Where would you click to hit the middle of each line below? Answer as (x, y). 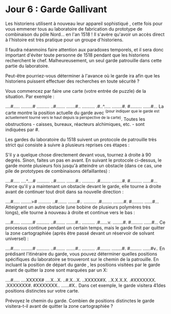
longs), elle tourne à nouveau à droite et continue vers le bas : (70, 213)
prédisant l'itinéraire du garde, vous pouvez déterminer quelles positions (81, 254)
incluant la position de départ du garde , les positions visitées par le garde (83, 265)
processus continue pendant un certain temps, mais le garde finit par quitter (85, 228)
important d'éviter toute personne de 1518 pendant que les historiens (77, 55)
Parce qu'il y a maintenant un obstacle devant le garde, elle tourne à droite (83, 187)
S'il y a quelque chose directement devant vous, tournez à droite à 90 (78, 155)
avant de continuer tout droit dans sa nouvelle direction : (64, 192)
